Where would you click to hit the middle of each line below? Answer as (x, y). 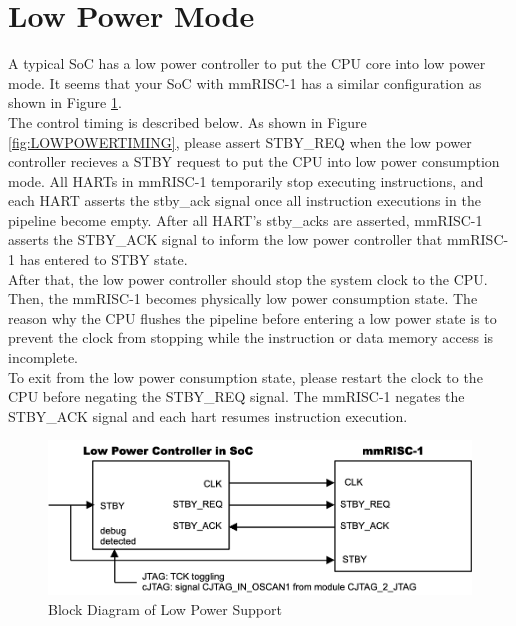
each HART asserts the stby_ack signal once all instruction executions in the (244, 200)
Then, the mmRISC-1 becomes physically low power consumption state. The (243, 298)
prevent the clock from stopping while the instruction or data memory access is (251, 337)
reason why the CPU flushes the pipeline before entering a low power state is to (252, 317)
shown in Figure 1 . (65, 102)
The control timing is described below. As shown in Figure (187, 121)
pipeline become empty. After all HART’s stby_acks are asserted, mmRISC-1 (245, 219)
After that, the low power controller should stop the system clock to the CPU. (248, 278)
